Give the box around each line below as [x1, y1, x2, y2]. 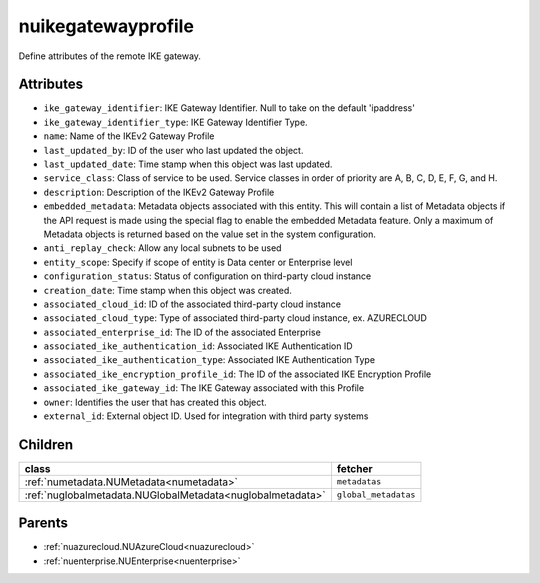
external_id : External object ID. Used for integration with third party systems [43, 410, 369, 422]
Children [18, 436, 74, 453]
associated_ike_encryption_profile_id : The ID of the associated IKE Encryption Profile [43, 368, 432, 380]
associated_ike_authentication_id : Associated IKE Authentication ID [43, 340, 354, 352]
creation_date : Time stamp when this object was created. [43, 284, 292, 296]
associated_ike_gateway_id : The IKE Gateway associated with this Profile [43, 382, 365, 394]
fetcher [336, 461, 374, 475]
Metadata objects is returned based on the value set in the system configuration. [43, 228, 377, 240]
